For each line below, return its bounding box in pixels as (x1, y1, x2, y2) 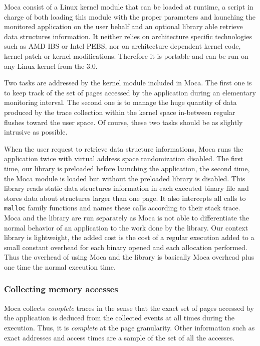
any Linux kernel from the (4, 60, 85, 71)
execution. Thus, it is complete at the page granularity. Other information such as (4, 322, 255, 332)
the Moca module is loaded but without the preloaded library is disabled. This (4, 173, 245, 183)
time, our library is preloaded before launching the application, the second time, (4, 163, 250, 173)
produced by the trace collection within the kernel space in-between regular (4, 106, 235, 117)
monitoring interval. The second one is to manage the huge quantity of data (4, 97, 237, 107)
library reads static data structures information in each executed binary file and (4, 183, 249, 193)
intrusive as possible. (4, 127, 68, 137)
